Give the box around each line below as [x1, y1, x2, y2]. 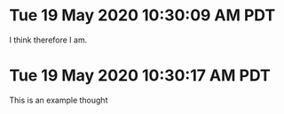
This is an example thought [9, 95, 108, 105]
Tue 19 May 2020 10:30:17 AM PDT [9, 65, 271, 86]
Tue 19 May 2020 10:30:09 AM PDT [9, 5, 276, 26]
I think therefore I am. [9, 34, 88, 45]
